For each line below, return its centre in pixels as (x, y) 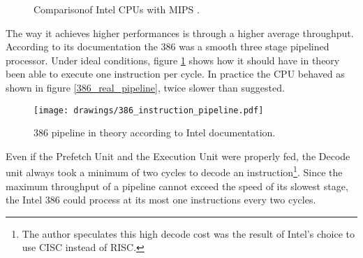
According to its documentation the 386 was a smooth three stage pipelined (168, 46)
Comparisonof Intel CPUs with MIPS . (117, 9)
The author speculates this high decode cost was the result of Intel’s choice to (188, 233)
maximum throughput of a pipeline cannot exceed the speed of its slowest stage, (177, 186)
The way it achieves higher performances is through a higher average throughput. (180, 33)
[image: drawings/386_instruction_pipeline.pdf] (149, 110)
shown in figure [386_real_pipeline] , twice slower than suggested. (145, 87)
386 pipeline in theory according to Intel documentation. (155, 132)
